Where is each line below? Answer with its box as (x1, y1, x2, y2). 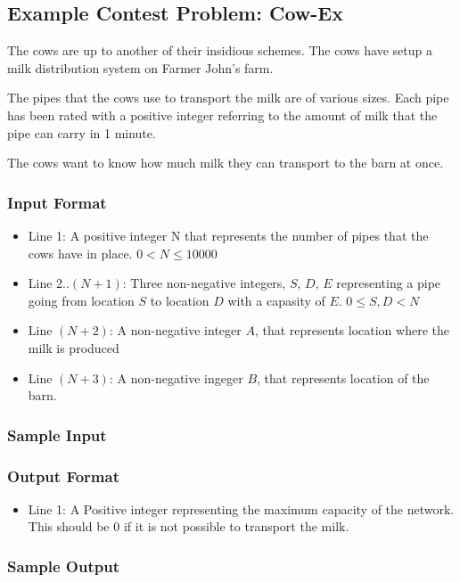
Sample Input (7, 423, 107, 446)
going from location (28, 291, 135, 309)
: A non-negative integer (109, 321, 242, 340)
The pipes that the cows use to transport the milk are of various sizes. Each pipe (7, 88, 449, 107)
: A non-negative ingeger (109, 368, 243, 387)
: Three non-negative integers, (122, 274, 286, 292)
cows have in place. (28, 243, 133, 262)
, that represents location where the (254, 321, 449, 340)
